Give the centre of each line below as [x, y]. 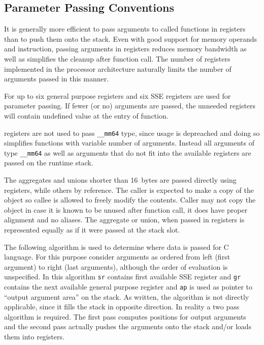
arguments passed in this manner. [57, 79]
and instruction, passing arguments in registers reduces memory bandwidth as [125, 49]
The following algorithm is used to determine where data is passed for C [117, 247]
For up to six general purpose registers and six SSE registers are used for [118, 95]
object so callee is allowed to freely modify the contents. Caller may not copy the [130, 200]
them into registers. [34, 337]
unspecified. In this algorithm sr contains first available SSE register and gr [123, 277]
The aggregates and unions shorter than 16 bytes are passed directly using [120, 180]
